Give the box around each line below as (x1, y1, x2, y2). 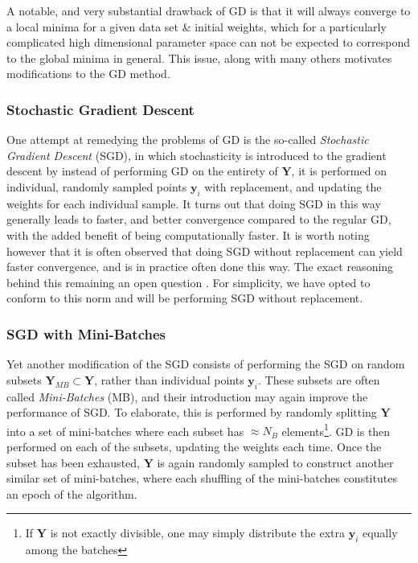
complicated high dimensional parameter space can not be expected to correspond (6, 34, 411, 51)
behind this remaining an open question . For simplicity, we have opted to (6, 273, 371, 290)
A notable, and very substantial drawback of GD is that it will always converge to (6, 2, 411, 18)
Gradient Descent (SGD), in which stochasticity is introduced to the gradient (6, 146, 387, 163)
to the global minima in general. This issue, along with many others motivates (6, 49, 392, 66)
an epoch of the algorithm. (6, 485, 137, 502)
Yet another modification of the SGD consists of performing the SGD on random (6, 355, 405, 372)
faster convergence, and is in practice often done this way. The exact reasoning (6, 258, 394, 275)
